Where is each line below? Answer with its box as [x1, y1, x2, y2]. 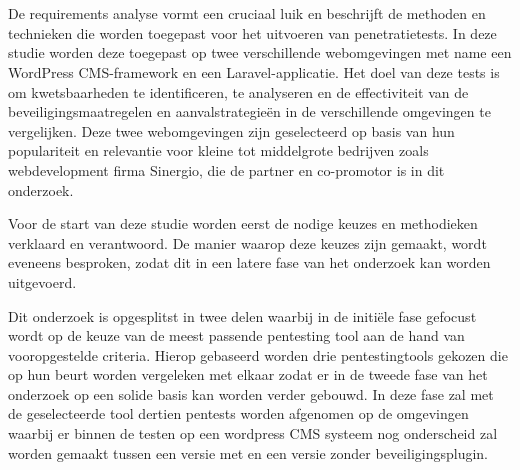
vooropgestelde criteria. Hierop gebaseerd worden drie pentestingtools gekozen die [8, 344, 508, 365]
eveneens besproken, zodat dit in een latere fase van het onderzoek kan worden [8, 252, 491, 273]
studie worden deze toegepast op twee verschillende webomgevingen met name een [8, 42, 512, 63]
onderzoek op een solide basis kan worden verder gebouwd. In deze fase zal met [8, 383, 494, 404]
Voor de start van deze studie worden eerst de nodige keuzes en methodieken [8, 213, 478, 234]
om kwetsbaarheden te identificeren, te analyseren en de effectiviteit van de [8, 81, 469, 102]
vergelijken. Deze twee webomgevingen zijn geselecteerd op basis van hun [8, 120, 455, 141]
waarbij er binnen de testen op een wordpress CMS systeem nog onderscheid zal [8, 423, 498, 444]
